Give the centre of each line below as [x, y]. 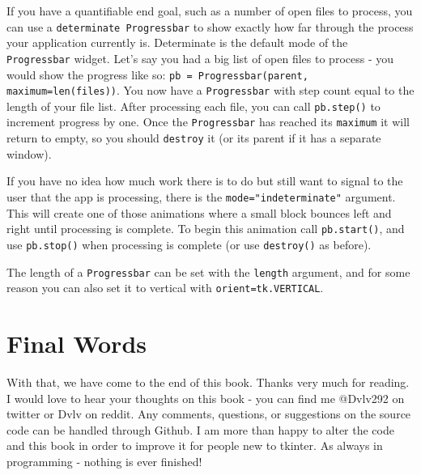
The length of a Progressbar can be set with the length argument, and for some [208, 271]
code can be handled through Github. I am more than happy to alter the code [200, 429]
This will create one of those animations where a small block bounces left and [199, 212]
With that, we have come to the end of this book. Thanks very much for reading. [208, 382]
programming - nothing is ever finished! [104, 461]
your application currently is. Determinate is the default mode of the [177, 42]
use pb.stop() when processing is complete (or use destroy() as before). [189, 244]
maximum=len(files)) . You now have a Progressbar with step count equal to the [210, 90]
